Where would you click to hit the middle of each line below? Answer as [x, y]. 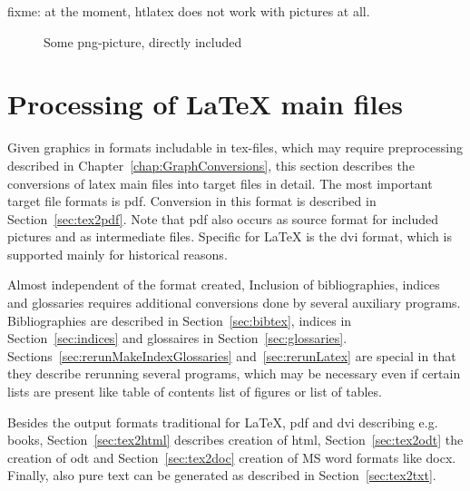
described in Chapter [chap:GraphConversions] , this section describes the [211, 165]
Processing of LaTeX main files [205, 104]
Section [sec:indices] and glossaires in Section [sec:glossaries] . [177, 338]
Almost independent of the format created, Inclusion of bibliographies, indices [224, 285]
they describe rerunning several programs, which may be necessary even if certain [234, 373]
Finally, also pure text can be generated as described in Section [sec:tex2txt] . [222, 475]
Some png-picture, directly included [143, 41]
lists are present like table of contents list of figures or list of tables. [195, 392]
